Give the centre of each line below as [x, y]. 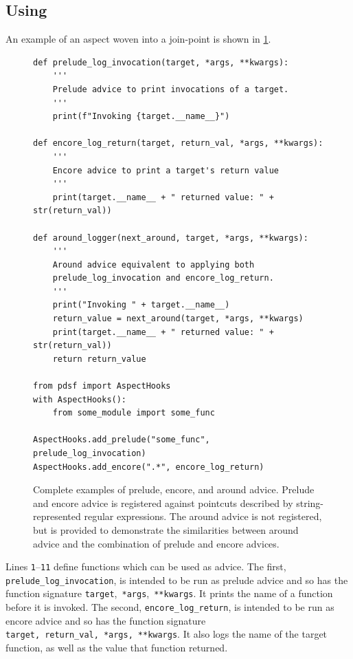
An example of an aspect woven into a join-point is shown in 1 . [138, 39]
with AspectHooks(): [80, 399]
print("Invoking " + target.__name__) [141, 305]
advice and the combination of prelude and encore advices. [156, 543]
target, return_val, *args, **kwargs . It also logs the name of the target [167, 634]
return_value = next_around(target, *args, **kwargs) [178, 319]
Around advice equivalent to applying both [153, 264]
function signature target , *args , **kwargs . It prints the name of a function [169, 593]
